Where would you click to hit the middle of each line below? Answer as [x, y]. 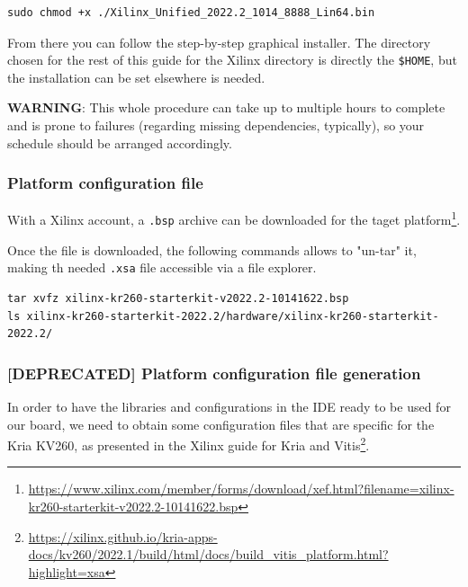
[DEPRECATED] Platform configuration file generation [214, 373]
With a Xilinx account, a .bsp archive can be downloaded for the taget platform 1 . [234, 218]
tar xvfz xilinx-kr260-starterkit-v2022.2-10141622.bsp [178, 298]
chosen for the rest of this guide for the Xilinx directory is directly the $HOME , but [232, 60]
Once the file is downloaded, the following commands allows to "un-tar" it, [212, 249]
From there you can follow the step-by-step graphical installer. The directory [219, 42]
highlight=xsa [67, 571]
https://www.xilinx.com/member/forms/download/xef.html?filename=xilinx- [241, 489]
